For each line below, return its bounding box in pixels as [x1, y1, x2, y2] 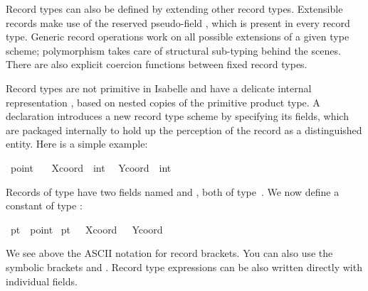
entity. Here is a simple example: [6, 136, 148, 151]
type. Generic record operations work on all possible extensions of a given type [6, 29, 349, 44]
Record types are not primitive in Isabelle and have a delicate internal [6, 80, 312, 95]
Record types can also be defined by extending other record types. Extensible [6, 1, 343, 16]
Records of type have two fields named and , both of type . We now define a [6, 184, 340, 199]
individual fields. [6, 273, 78, 288]
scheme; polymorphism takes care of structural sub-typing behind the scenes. [6, 43, 341, 57]
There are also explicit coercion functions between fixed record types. [6, 57, 307, 72]
